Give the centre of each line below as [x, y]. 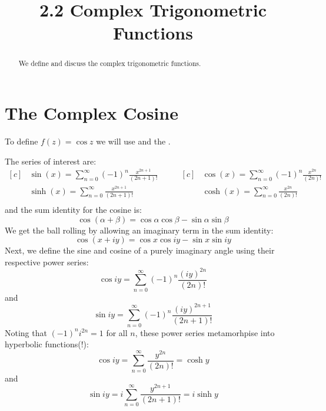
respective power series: [47, 262]
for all [117, 332]
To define [21, 141]
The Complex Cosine [92, 113]
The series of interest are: [51, 161]
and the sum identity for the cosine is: [73, 209]
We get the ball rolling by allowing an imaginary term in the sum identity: [139, 230]
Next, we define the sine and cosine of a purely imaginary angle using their [140, 250]
